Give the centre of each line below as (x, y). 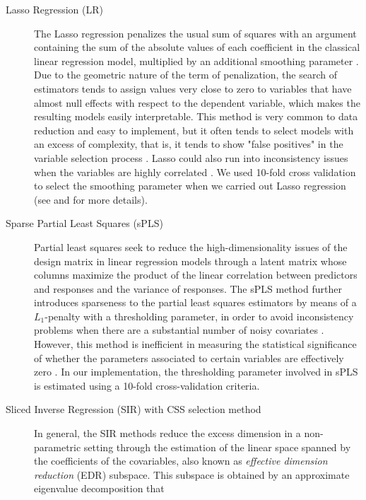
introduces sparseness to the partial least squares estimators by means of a (195, 302)
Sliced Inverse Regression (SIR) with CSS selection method (134, 409)
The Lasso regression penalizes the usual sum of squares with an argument (195, 33)
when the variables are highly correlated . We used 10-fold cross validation (195, 171)
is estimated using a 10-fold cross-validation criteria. (147, 385)
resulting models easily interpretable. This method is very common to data (196, 116)
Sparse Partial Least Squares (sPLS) (84, 223)
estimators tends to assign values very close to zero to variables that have (193, 88)
